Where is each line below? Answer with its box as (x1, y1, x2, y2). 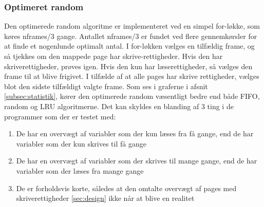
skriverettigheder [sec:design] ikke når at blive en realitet (16, 193, 195, 203)
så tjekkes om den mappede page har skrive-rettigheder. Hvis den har (4, 51, 223, 61)
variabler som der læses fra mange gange (16, 165, 144, 176)
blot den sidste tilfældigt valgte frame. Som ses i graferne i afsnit (4, 80, 208, 91)
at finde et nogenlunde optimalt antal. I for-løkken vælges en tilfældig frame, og (4, 40, 255, 51)
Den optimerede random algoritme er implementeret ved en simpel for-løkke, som (4, 20, 260, 31)
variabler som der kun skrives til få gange (16, 138, 146, 149)
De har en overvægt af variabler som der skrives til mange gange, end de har (16, 155, 257, 166)
